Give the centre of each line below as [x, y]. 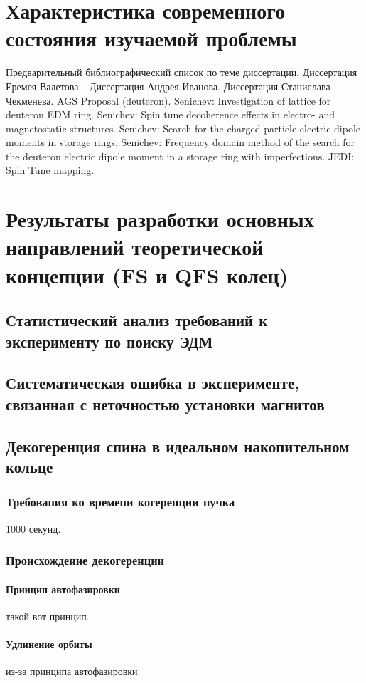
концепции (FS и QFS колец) [147, 275]
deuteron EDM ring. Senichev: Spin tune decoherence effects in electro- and [171, 114]
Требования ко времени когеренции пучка [120, 502]
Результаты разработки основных [160, 219]
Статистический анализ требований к [137, 320]
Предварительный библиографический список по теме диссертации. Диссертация [182, 72]
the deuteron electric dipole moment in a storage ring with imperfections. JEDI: [180, 156]
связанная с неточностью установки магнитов [165, 403]
